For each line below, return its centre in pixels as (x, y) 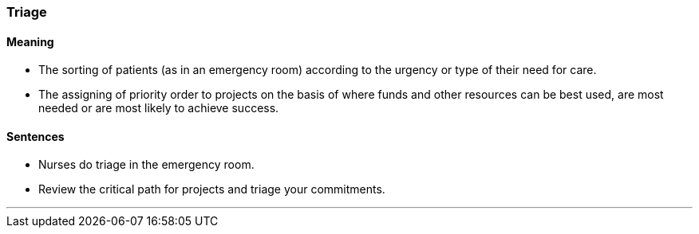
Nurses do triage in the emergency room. (146, 165)
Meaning (30, 41)
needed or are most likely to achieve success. (159, 108)
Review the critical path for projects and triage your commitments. (212, 189)
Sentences (36, 136)
